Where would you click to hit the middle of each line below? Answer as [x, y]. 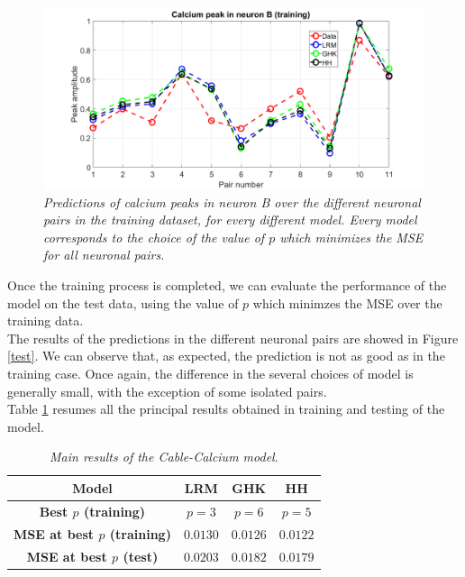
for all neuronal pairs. [104, 255]
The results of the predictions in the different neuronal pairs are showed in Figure [233, 338]
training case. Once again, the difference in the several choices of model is [210, 373]
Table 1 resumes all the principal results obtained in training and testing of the [226, 409]
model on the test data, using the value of [123, 302]
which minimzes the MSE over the [347, 302]
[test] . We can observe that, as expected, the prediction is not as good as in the [226, 356]
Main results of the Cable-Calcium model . [164, 457]
